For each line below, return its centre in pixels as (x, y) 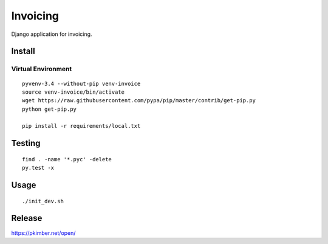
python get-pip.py (50, 109)
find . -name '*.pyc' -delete (67, 159)
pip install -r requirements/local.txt (81, 126)
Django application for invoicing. (52, 34)
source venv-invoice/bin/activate (73, 92)
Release (27, 218)
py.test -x (38, 168)
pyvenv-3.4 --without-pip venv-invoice (81, 83)
